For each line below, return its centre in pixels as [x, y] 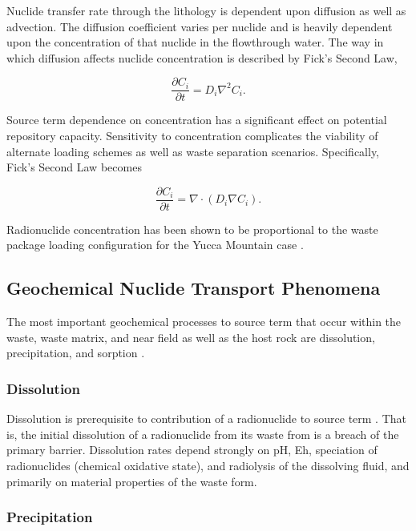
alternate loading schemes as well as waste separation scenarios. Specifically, [193, 151]
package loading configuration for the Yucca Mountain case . [155, 245]
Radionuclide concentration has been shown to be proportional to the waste [192, 229]
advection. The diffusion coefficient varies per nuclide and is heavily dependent [200, 26]
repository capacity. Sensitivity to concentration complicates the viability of [192, 136]
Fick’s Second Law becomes [74, 167]
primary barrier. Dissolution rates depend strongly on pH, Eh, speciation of [192, 450]
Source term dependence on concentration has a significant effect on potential [197, 120]
